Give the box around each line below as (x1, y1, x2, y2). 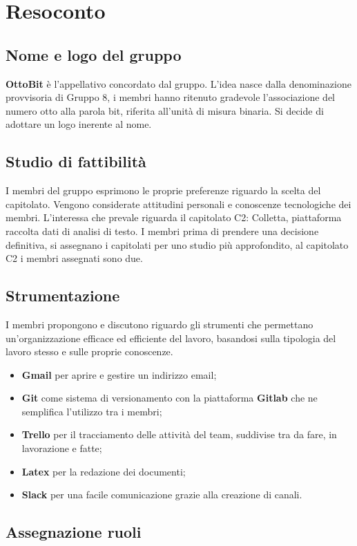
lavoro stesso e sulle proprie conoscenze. (6, 344, 173, 359)
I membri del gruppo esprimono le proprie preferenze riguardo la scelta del (6, 183, 321, 198)
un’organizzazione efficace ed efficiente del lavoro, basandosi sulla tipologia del (6, 330, 336, 345)
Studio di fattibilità (6, 151, 146, 172)
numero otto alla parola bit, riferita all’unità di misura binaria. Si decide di (6, 103, 324, 117)
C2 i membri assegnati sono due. (6, 251, 143, 265)
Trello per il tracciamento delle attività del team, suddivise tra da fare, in (21, 427, 337, 442)
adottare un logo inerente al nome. (6, 117, 152, 131)
